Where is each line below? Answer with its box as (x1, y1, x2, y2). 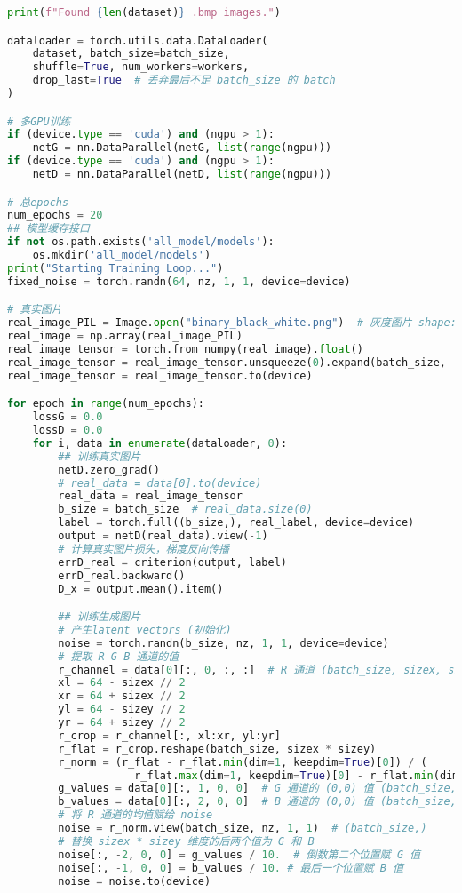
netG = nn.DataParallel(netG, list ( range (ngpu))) (32, 141, 332, 155)
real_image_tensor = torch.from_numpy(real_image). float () (7, 343, 363, 355)
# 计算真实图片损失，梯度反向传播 (58, 542, 229, 555)
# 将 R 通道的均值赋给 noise (58, 809, 213, 822)
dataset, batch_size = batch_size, (32, 47, 230, 60)
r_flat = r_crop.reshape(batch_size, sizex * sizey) (58, 742, 377, 755)
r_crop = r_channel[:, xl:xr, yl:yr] (58, 729, 281, 742)
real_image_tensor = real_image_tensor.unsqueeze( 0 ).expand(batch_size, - (7, 355, 459, 369)
